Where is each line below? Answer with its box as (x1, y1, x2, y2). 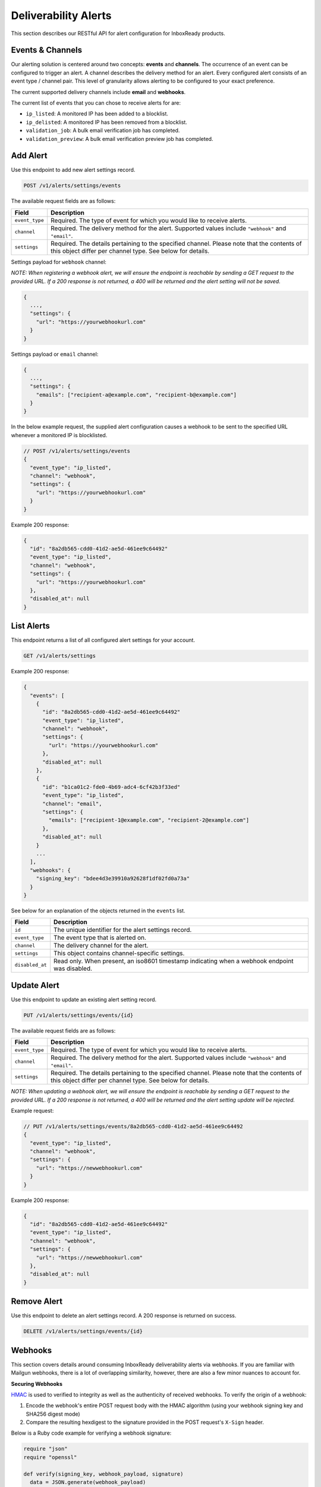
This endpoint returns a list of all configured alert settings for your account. (11, 636, 196, 644)
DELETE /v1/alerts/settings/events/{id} (23, 1328, 143, 1335)
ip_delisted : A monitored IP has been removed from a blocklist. (26, 118, 187, 126)
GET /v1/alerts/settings (23, 652, 96, 660)
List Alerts (11, 621, 51, 631)
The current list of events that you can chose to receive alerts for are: (11, 99, 181, 106)
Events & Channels (11, 45, 83, 55)
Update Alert (11, 980, 59, 990)
